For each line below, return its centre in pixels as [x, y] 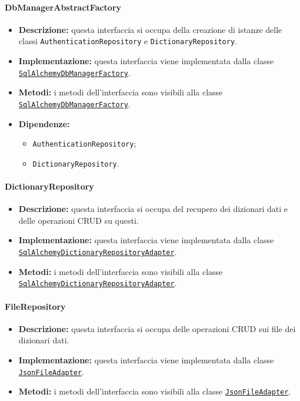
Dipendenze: [44, 123]
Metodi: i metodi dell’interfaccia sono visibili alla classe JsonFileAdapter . [155, 391]
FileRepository [35, 306]
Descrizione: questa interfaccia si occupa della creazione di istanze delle [150, 29]
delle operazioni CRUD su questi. [79, 220]
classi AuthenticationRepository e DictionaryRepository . [128, 41]
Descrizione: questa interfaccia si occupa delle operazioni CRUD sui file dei [157, 328]
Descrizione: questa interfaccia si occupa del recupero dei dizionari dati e [153, 209]
